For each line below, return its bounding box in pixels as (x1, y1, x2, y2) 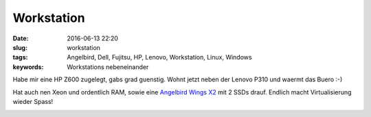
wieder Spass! (12, 97, 54, 105)
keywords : (12, 62, 44, 71)
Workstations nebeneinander (67, 62, 149, 71)
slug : (12, 43, 27, 51)
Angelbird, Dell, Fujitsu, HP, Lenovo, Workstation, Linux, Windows (67, 53, 252, 62)
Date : (12, 34, 29, 42)
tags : (12, 53, 28, 62)
